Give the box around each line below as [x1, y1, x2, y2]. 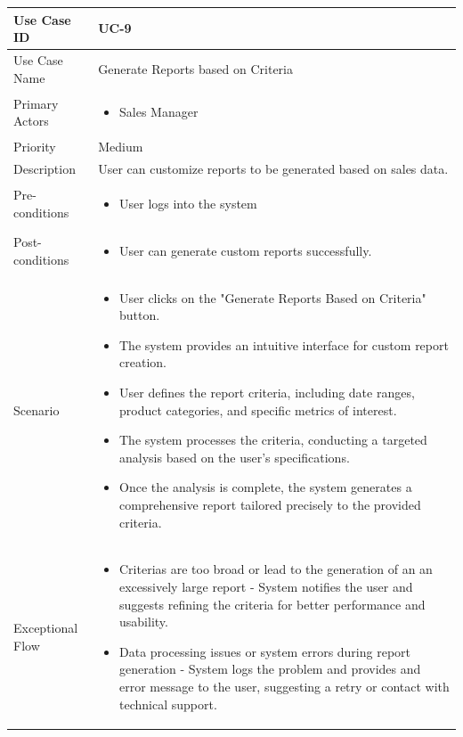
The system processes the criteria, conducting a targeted [119, 430, 427, 449]
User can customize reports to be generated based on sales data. [98, 160, 449, 178]
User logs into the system [119, 193, 257, 212]
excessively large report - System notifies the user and [119, 577, 413, 595]
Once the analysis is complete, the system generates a [119, 478, 412, 496]
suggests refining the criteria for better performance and [119, 594, 426, 613]
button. [119, 306, 160, 324]
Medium [98, 137, 143, 156]
